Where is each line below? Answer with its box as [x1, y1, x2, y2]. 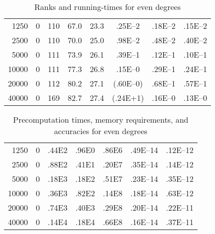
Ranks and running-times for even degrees [34, 1, 181, 12]
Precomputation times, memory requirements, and [13, 114, 189, 125]
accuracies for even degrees [54, 125, 148, 137]
